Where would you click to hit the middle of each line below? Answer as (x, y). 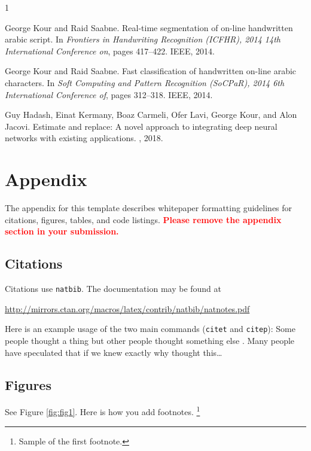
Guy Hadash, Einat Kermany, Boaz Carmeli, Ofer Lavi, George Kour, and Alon (151, 115)
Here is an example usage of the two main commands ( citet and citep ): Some (150, 329)
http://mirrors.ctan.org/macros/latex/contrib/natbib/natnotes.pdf (127, 308)
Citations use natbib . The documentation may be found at (113, 289)
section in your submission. (62, 231)
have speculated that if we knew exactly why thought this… (114, 352)
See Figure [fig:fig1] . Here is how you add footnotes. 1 (103, 411)
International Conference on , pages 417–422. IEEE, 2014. (110, 51)
